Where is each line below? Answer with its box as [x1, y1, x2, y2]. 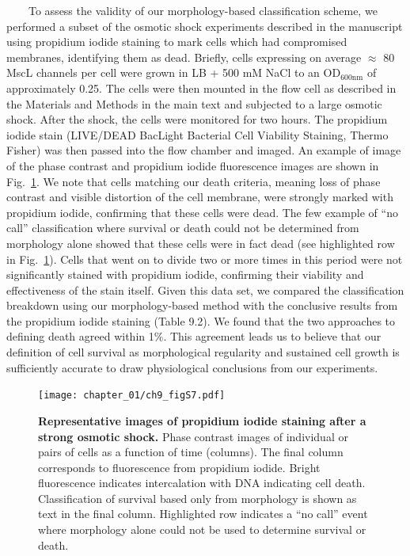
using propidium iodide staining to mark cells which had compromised [6, 33, 347, 50]
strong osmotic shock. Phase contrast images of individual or [38, 428, 348, 444]
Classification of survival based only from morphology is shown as [38, 489, 357, 506]
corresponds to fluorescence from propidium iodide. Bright [38, 459, 321, 475]
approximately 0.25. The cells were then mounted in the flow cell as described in [6, 79, 397, 96]
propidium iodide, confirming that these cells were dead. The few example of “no [6, 204, 398, 220]
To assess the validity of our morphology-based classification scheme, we [28, 2, 378, 18]
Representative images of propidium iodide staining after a [38, 412, 366, 428]
